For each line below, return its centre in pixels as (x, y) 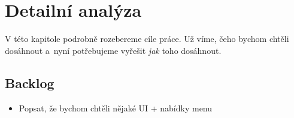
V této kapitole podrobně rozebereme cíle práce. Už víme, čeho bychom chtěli (147, 39)
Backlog (30, 82)
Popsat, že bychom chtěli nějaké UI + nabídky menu (116, 108)
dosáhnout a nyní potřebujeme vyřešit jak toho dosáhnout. (113, 50)
